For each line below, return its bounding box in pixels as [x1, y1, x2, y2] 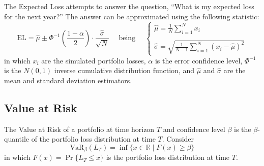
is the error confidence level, [155, 55, 243, 65]
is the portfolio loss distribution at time [106, 152, 230, 162]
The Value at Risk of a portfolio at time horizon [4, 123, 155, 134]
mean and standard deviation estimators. [4, 75, 132, 85]
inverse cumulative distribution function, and [54, 65, 195, 76]
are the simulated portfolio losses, [41, 55, 146, 65]
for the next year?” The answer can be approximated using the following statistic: [4, 11, 259, 21]
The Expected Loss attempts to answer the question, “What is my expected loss [4, 1, 254, 11]
